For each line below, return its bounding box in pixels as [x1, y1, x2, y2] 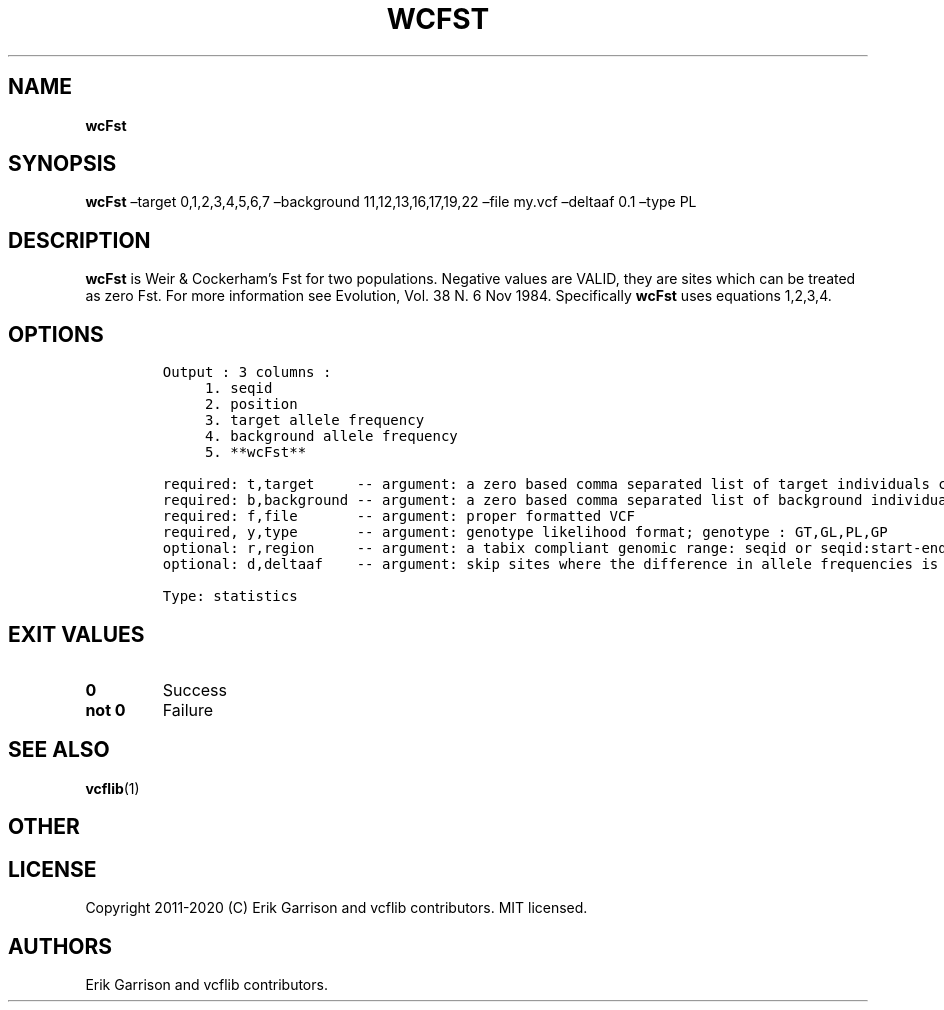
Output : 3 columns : [162, 364, 332, 381]
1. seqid [204, 380, 273, 397]
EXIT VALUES [8, 621, 145, 647]
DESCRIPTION [8, 227, 151, 253]
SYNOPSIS [8, 151, 117, 177]
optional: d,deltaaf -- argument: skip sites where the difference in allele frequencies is [162, 556, 939, 573]
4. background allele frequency [204, 428, 458, 445]
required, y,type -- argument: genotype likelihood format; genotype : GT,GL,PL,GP [162, 524, 888, 541]
